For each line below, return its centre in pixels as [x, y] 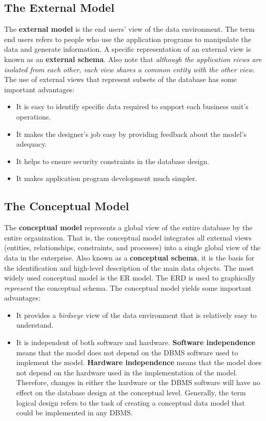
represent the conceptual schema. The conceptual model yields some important [128, 287]
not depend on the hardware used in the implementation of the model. [127, 372]
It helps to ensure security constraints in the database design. [113, 161]
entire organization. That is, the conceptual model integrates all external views [128, 237]
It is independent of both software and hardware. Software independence [136, 342]
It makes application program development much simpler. [107, 178]
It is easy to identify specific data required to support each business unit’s [132, 106]
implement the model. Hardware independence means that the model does [139, 362]
